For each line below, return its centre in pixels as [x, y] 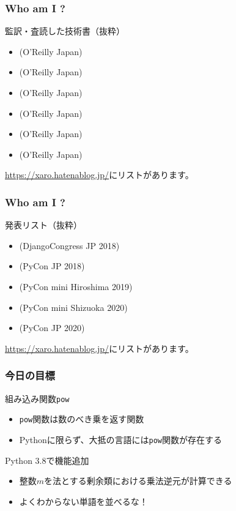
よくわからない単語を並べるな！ [83, 501]
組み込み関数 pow [37, 398]
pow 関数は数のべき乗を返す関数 [82, 419]
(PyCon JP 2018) [52, 266]
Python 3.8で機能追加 [47, 460]
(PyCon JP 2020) [52, 328]
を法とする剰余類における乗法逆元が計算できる [138, 481]
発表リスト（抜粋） [43, 225]
